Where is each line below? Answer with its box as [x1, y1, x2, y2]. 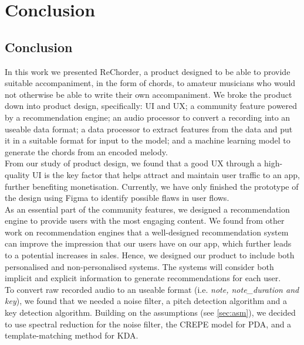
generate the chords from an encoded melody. [5, 145, 168, 158]
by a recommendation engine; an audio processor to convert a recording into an [5, 111, 291, 123]
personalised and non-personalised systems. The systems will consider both [5, 260, 274, 272]
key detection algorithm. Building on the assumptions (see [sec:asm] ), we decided [5, 306, 296, 319]
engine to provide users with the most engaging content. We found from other [5, 214, 285, 227]
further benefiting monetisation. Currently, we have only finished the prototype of [5, 180, 299, 192]
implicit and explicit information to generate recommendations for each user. [5, 272, 281, 284]
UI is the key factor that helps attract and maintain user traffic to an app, [32, 168, 300, 180]
